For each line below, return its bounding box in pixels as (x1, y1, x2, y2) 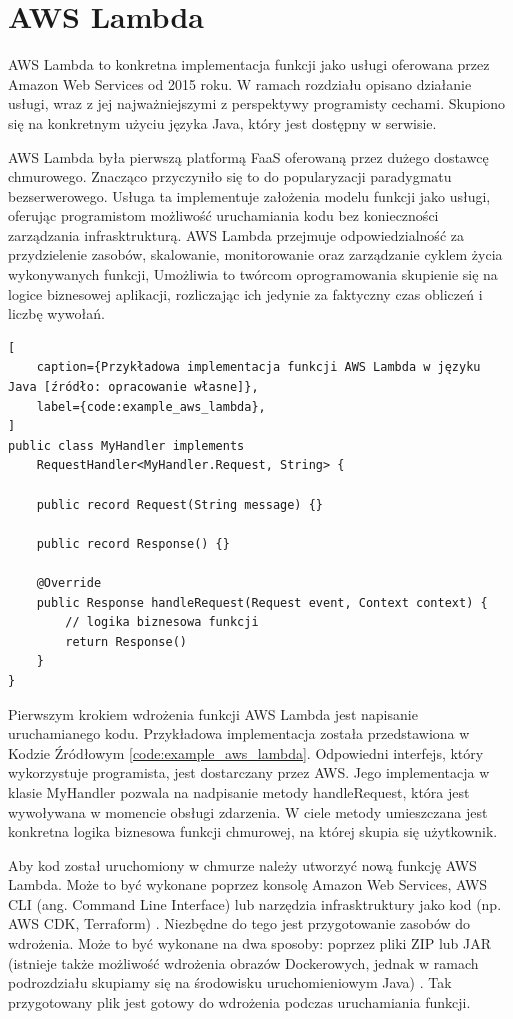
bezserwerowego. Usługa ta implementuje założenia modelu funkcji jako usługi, (8, 185, 491, 206)
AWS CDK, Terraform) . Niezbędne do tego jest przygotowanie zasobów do (8, 913, 471, 934)
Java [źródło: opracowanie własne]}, (8, 380, 259, 395)
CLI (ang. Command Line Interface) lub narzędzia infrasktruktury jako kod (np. (8, 893, 502, 914)
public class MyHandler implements (8, 438, 245, 453)
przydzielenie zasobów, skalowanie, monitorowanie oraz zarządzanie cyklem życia (8, 244, 503, 265)
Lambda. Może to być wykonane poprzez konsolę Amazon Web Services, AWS (8, 874, 488, 895)
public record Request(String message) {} (36, 497, 323, 512)
